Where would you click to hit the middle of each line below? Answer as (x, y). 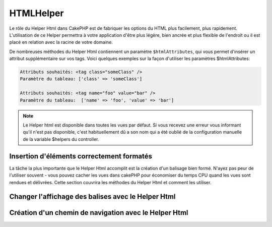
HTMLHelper (37, 13)
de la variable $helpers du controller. (61, 139)
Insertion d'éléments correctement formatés (81, 156)
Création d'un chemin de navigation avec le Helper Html (99, 213)
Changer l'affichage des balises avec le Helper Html (92, 197)
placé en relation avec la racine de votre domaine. (61, 42)
